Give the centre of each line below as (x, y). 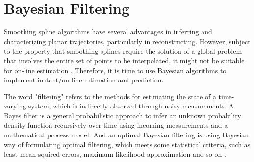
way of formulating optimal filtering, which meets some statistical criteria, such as (127, 144)
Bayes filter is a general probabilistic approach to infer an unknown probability (123, 115)
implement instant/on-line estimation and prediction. (84, 80)
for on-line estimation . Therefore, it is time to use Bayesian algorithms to (115, 70)
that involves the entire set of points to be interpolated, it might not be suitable (124, 60)
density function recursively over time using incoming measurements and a (116, 125)
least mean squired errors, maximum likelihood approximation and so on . (115, 154)
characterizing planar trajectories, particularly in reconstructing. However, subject (127, 41)
